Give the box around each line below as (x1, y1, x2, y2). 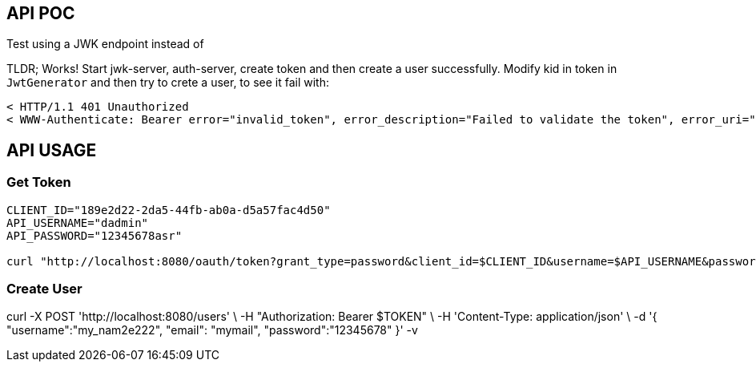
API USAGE (6, 140, 97, 160)
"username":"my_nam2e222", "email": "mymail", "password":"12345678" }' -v (6, 323, 418, 338)
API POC (6, 3, 75, 23)
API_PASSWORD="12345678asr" (6, 228, 183, 242)
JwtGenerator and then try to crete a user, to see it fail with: (6, 75, 329, 90)
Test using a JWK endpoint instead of (6, 37, 204, 51)
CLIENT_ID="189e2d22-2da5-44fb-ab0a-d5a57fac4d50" (6, 203, 331, 216)
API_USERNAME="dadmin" (6, 216, 149, 229)
